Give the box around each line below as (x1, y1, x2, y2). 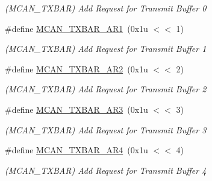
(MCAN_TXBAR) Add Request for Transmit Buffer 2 (5, 83, 207, 95)
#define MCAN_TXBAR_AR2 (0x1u (5, 62, 148, 75)
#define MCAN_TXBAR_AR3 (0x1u (5, 103, 148, 115)
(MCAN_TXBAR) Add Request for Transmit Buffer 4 (5, 164, 207, 176)
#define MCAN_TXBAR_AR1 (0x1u (5, 22, 148, 34)
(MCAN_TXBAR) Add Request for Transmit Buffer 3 (5, 123, 207, 136)
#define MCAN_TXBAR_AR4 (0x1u (5, 144, 148, 156)
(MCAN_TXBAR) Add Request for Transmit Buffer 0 (5, 2, 207, 14)
